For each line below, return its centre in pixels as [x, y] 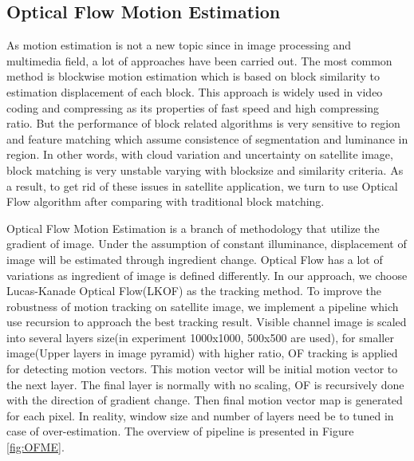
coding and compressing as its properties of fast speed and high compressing [193, 107]
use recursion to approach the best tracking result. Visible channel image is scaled [207, 322]
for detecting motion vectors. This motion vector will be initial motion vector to [202, 369]
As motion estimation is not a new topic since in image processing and [179, 45]
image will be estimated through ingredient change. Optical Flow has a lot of [195, 259]
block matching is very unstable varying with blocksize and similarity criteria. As [205, 169]
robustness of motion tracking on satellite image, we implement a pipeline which [203, 306]
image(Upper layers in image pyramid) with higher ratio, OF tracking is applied [202, 353]
